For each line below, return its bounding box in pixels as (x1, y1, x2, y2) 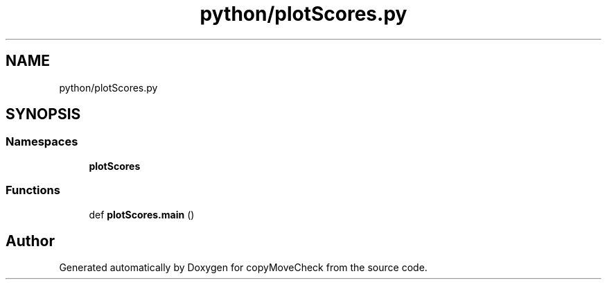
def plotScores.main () (89, 208, 195, 221)
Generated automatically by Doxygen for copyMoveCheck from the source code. (59, 261, 428, 274)
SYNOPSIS (6, 105, 81, 123)
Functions (6, 183, 60, 198)
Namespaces (6, 135, 78, 149)
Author (6, 232, 55, 250)
